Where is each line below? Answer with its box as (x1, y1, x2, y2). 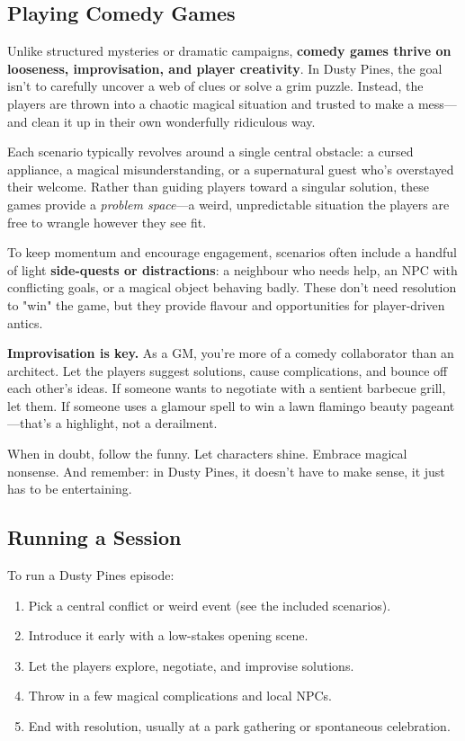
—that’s (7, 414, 52, 433)
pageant (411, 396, 455, 415)
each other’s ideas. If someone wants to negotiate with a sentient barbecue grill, (7, 379, 446, 397)
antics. (7, 313, 43, 332)
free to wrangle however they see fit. (7, 212, 207, 231)
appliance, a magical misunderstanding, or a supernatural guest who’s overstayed (7, 159, 454, 178)
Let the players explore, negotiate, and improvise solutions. (28, 656, 354, 674)
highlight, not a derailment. (66, 414, 218, 433)
